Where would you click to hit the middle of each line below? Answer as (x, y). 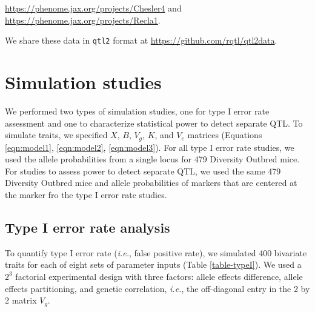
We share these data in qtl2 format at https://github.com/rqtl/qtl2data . (141, 40)
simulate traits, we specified (56, 135)
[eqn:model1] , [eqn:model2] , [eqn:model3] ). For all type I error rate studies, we (150, 147)
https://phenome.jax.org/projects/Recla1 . (83, 20)
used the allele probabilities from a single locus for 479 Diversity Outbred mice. (152, 159)
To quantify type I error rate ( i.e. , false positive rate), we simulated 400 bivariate (156, 252)
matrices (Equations (225, 135)
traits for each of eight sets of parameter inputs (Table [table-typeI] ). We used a (153, 264)
